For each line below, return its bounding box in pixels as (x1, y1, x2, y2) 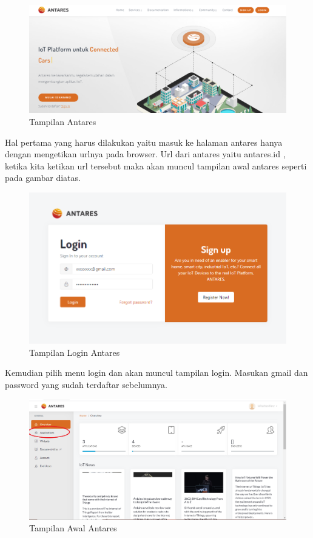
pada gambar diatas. (5, 171, 81, 184)
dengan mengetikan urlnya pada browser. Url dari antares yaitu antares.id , (5, 148, 286, 160)
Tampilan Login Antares (29, 346, 120, 358)
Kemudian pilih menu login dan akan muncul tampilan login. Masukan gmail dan (5, 366, 308, 379)
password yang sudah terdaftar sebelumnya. (5, 378, 168, 390)
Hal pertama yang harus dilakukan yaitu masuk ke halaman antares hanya (5, 135, 283, 148)
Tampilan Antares (29, 115, 96, 128)
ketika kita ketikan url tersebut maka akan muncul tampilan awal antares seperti (5, 159, 307, 172)
